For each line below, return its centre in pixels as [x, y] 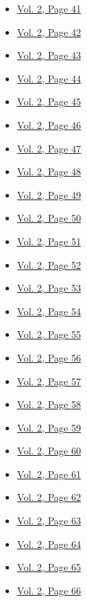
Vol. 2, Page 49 [49, 194]
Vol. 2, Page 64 [49, 543]
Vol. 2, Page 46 [49, 124]
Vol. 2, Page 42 [49, 32]
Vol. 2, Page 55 [49, 334]
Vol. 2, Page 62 [49, 497]
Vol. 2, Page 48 [49, 171]
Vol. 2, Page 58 [49, 404]
